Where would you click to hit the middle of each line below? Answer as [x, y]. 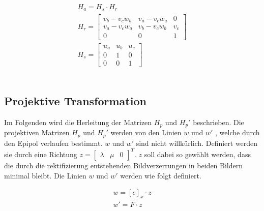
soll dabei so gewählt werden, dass [197, 154]
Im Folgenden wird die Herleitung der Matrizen [78, 122]
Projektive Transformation [75, 101]
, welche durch [238, 132]
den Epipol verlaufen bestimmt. [53, 143]
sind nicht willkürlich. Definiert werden [197, 143]
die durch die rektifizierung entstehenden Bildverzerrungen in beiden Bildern [124, 165]
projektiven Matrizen [37, 132]
